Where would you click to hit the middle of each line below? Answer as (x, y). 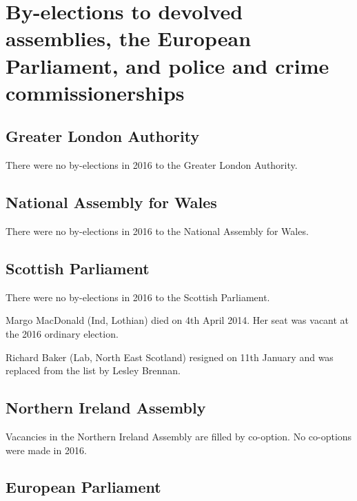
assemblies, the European (129, 38)
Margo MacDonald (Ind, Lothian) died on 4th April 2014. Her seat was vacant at (177, 320)
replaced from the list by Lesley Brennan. (93, 370)
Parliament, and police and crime (167, 65)
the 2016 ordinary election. (62, 333)
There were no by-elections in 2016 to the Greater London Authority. (152, 165)
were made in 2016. (46, 450)
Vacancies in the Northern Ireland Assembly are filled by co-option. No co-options (179, 436)
